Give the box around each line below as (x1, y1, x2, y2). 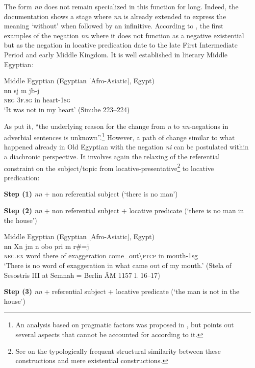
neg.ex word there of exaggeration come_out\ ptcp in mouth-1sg (4, 250, 198, 261)
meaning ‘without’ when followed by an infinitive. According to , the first (4, 21, 224, 31)
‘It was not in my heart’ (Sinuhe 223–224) (4, 104, 130, 114)
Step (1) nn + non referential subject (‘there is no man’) (4, 189, 178, 199)
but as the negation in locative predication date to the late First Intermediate (4, 40, 238, 50)
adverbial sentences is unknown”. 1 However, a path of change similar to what (4, 131, 235, 142)
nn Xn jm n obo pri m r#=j (4, 241, 89, 251)
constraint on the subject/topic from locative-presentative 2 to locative (4, 161, 214, 173)
